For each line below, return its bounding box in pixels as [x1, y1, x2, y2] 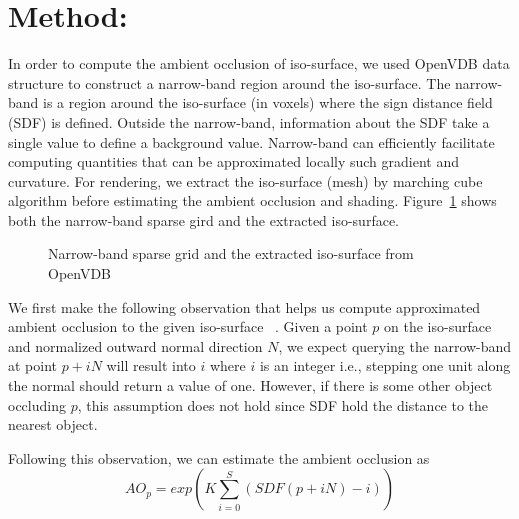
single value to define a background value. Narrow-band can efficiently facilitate [8, 131, 495, 152]
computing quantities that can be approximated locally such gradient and [8, 151, 459, 172]
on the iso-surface [384, 316, 492, 337]
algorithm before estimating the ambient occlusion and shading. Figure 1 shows [8, 190, 497, 211]
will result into [106, 355, 196, 376]
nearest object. [8, 414, 98, 435]
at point [8, 355, 58, 376]
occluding [8, 394, 66, 415]
